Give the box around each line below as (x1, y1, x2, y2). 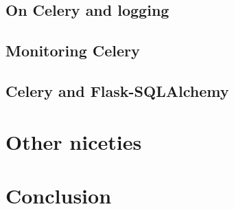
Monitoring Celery (5, 40, 140, 61)
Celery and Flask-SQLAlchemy (5, 80, 229, 101)
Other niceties (5, 127, 142, 155)
